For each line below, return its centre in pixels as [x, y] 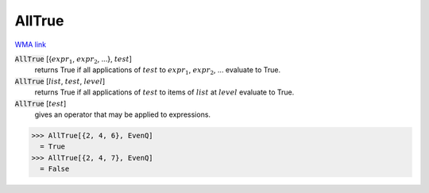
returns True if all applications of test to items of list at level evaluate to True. [164, 92]
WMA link [31, 44]
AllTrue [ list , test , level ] [60, 81]
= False [55, 169]
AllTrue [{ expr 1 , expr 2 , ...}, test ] [73, 60]
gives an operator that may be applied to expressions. [122, 114]
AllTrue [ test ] [41, 103]
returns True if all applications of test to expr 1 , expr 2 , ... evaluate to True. [158, 71]
